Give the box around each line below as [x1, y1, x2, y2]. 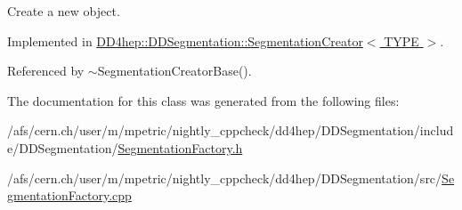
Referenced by [7, 61, 85, 80]
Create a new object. [7, 2, 120, 20]
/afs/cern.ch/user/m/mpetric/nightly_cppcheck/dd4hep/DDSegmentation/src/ [7, 168, 442, 187]
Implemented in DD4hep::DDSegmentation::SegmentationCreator [7, 31, 363, 50]
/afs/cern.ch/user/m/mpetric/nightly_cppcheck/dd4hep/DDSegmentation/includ [7, 121, 454, 140]
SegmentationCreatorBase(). [97, 61, 252, 80]
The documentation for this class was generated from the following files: [7, 91, 400, 109]
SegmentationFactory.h [118, 138, 243, 157]
